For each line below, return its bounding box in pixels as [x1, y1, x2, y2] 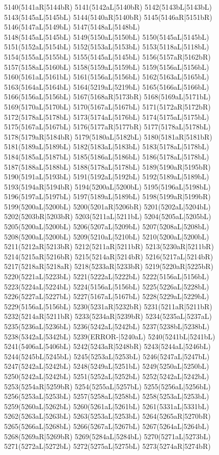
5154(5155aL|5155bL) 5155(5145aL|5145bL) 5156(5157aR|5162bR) [4, 51, 211, 62]
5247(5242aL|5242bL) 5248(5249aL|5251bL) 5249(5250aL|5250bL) [4, 361, 209, 371]
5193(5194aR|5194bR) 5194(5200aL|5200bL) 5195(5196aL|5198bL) [4, 181, 211, 192]
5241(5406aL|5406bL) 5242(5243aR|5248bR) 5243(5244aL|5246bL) [4, 341, 211, 352]
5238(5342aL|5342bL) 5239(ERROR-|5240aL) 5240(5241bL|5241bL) [4, 331, 215, 341]
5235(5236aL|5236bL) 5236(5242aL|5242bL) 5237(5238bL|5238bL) [4, 321, 210, 331]
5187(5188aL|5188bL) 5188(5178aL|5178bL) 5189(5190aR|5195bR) [4, 161, 211, 172]
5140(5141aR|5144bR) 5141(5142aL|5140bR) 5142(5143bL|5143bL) [4, 2, 212, 12]
